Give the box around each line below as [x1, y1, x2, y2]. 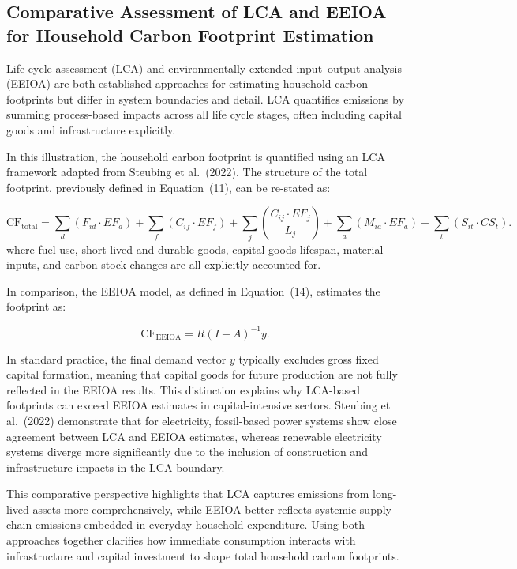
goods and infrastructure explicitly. [6, 121, 176, 138]
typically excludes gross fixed [238, 350, 379, 367]
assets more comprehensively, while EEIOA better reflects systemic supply [32, 500, 391, 517]
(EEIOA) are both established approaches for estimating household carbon [6, 75, 368, 92]
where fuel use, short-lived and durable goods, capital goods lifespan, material [6, 240, 384, 257]
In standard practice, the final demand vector [6, 350, 227, 367]
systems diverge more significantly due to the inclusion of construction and [6, 443, 368, 460]
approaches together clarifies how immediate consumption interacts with [6, 532, 356, 548]
